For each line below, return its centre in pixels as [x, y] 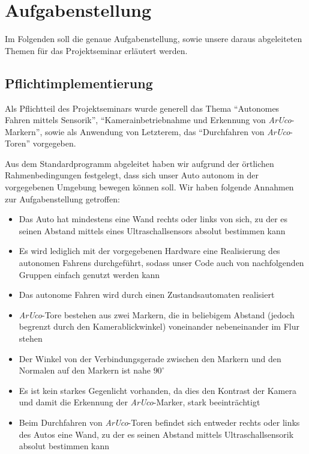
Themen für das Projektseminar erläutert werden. [96, 50]
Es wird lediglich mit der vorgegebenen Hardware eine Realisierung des [149, 251]
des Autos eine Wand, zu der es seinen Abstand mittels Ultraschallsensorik [156, 434]
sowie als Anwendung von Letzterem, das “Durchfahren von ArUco [167, 131]
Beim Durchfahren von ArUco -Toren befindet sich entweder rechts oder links [159, 422]
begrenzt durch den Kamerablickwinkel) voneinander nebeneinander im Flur [159, 326]
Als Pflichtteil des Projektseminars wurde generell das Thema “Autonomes [142, 108]
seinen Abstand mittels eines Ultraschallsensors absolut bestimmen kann [152, 230]
